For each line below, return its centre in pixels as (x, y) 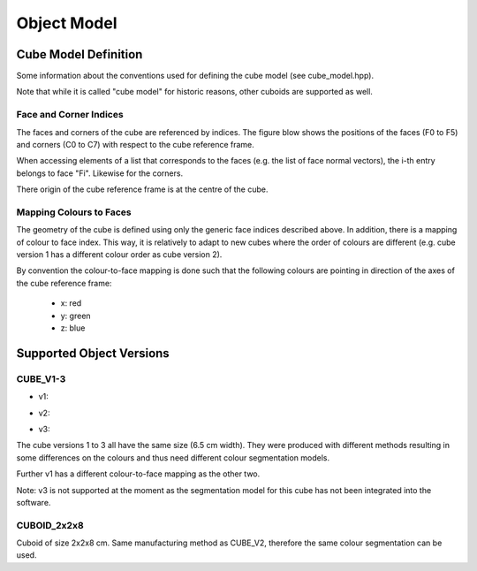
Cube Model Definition (79, 54)
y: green (76, 316)
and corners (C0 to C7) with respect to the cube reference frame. (136, 144)
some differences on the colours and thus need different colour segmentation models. (173, 457)
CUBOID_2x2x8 (50, 525)
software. (34, 502)
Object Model (67, 23)
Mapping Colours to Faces (74, 212)
